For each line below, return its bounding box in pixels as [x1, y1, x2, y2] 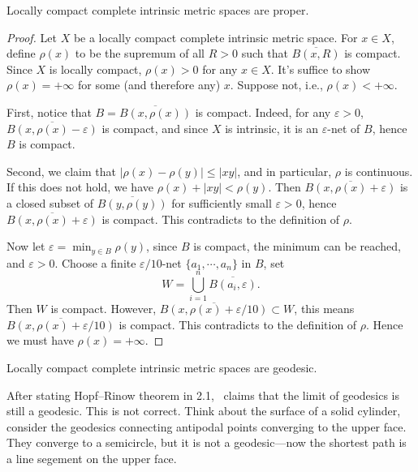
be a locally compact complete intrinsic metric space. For [73, 28, 358, 45]
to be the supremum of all [75, 45, 205, 62]
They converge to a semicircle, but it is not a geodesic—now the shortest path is [6, 434, 407, 451]
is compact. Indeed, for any [195, 103, 331, 120]
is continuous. [344, 162, 413, 179]
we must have [6, 332, 74, 349]
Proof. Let [6, 28, 57, 45]
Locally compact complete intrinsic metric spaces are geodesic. [6, 359, 317, 376]
